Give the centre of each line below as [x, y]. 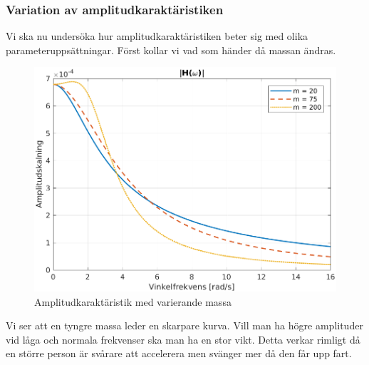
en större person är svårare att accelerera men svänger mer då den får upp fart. [179, 353]
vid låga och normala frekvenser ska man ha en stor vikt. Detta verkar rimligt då [183, 339]
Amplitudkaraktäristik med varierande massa [133, 301]
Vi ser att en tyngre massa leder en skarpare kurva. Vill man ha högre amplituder [184, 325]
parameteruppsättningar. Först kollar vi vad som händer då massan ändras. [171, 50]
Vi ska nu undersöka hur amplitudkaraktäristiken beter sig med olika [157, 36]
